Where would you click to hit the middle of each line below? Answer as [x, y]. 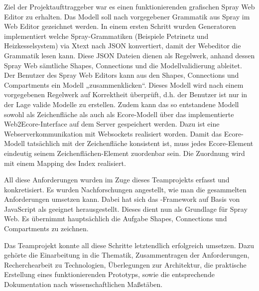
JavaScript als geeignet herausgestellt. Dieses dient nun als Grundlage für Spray [126, 209]
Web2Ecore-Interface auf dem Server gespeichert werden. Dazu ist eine [112, 124]
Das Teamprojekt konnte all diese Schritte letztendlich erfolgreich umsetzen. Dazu [129, 245]
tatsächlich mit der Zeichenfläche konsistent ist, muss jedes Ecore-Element [140, 143]
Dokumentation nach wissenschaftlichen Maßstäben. [83, 284]
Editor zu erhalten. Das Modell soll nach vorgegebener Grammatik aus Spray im [127, 16]
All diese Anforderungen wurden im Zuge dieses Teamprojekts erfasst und [117, 180]
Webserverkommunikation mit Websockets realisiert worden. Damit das [113, 133]
